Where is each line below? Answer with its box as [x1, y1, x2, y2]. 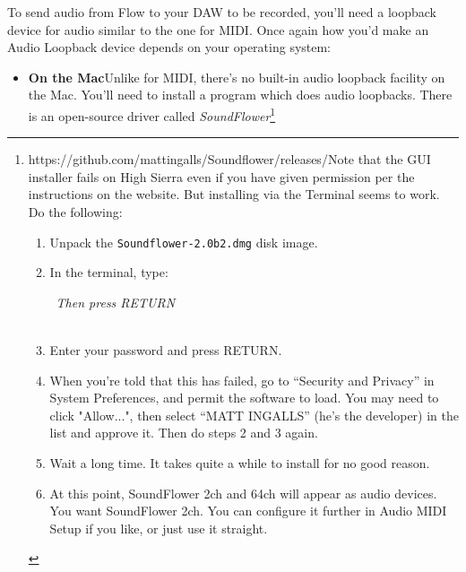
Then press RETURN [56, 292, 176, 311]
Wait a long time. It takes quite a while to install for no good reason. [49, 454, 430, 472]
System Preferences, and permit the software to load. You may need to [49, 388, 439, 407]
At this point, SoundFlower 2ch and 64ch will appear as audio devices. [49, 483, 437, 502]
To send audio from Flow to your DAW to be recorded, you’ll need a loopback [7, 3, 436, 21]
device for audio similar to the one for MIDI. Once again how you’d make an [7, 20, 429, 39]
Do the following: [28, 203, 123, 221]
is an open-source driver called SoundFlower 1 [28, 103, 276, 125]
